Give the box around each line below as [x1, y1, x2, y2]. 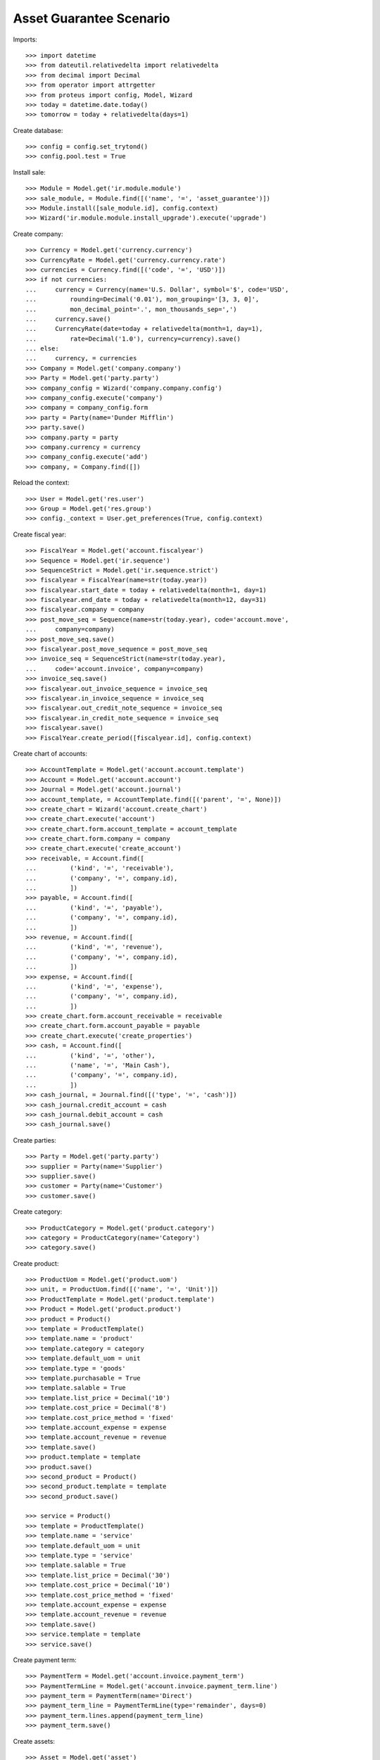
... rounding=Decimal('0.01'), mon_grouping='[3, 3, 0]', [25, 296, 260, 303]
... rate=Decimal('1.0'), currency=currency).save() [25, 334, 241, 343]
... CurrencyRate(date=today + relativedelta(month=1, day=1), [25, 325, 263, 333]
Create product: [13, 1259, 59, 1267]
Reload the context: [13, 479, 70, 487]
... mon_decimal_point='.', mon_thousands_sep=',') [25, 305, 237, 313]
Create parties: [13, 1136, 56, 1144]
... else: [25, 345, 59, 353]
